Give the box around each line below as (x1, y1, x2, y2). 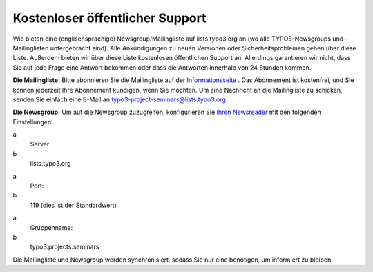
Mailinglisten (12, 43, 49, 52)
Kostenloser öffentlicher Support (12, 10, 207, 26)
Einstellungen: (12, 117, 53, 126)
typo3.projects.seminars (30, 242, 99, 251)
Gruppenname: (30, 223, 73, 231)
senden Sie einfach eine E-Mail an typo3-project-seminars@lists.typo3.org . (12, 95, 228, 104)
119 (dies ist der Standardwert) (30, 201, 117, 209)
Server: (30, 140, 51, 148)
